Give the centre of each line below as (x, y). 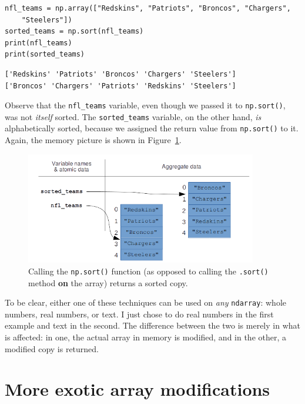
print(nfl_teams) (38, 43)
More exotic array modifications (138, 389)
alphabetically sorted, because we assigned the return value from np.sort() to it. (152, 128)
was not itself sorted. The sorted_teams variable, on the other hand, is (133, 116)
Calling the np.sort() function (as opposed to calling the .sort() (148, 271)
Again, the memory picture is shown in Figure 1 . (93, 140)
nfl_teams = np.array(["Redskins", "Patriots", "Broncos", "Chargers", (148, 8)
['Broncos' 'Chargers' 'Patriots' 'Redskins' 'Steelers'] (120, 86)
